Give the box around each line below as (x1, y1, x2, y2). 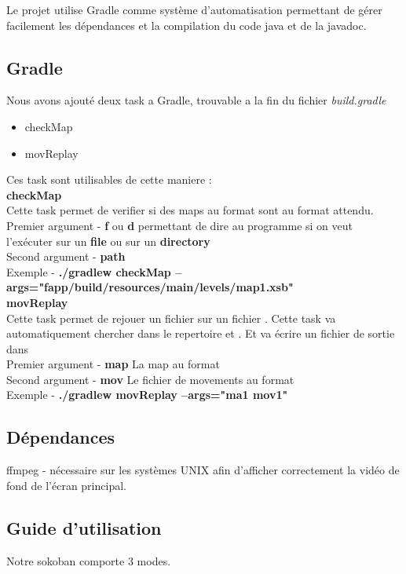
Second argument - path (6, 248, 126, 265)
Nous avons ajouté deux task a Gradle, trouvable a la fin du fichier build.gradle (6, 92, 386, 108)
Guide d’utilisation (6, 515, 162, 539)
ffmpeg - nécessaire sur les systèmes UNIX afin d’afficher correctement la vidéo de (6, 462, 400, 478)
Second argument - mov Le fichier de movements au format (6, 371, 294, 387)
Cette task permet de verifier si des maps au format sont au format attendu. (6, 202, 374, 218)
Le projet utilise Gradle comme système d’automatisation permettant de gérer (6, 2, 382, 17)
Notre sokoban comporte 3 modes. (6, 552, 171, 569)
